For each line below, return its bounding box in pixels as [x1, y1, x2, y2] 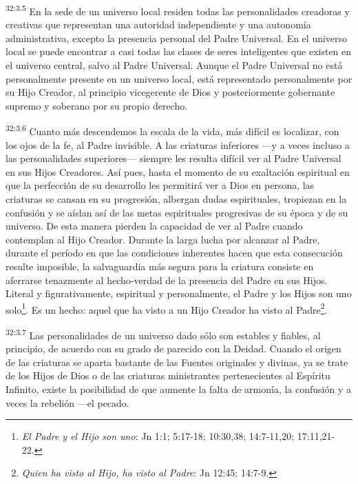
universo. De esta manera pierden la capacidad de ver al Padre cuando [6, 219, 303, 233]
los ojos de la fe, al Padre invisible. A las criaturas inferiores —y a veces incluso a [6, 137, 350, 152]
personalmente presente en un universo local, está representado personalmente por [6, 71, 352, 85]
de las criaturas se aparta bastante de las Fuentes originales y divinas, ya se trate [6, 354, 348, 369]
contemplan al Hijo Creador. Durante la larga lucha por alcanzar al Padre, [6, 232, 320, 246]
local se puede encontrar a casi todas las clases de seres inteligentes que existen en [6, 44, 352, 59]
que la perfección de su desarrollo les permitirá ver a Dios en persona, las [6, 178, 315, 192]
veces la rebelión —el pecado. [6, 395, 129, 410]
